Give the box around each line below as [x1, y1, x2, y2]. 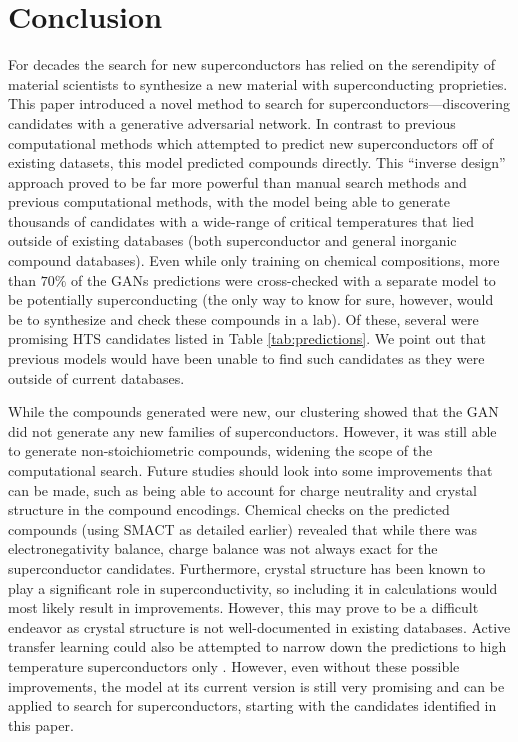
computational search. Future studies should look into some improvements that [8, 460, 493, 480]
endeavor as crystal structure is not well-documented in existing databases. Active [8, 616, 511, 637]
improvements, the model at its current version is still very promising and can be [8, 675, 505, 696]
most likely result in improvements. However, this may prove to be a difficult [8, 597, 479, 618]
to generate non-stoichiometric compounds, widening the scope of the [8, 440, 433, 461]
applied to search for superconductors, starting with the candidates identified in [8, 695, 497, 716]
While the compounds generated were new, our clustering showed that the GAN [8, 401, 499, 422]
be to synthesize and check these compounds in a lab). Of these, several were [8, 308, 479, 329]
